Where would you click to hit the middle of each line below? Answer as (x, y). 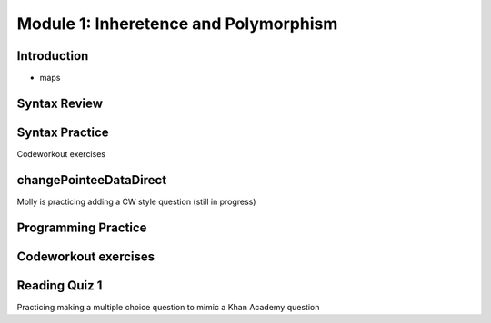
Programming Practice (82, 227)
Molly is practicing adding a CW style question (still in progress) (136, 201)
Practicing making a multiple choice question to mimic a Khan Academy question (168, 307)
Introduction (53, 56)
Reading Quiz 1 (60, 285)
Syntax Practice (63, 132)
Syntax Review (60, 103)
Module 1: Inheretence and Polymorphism (177, 24)
